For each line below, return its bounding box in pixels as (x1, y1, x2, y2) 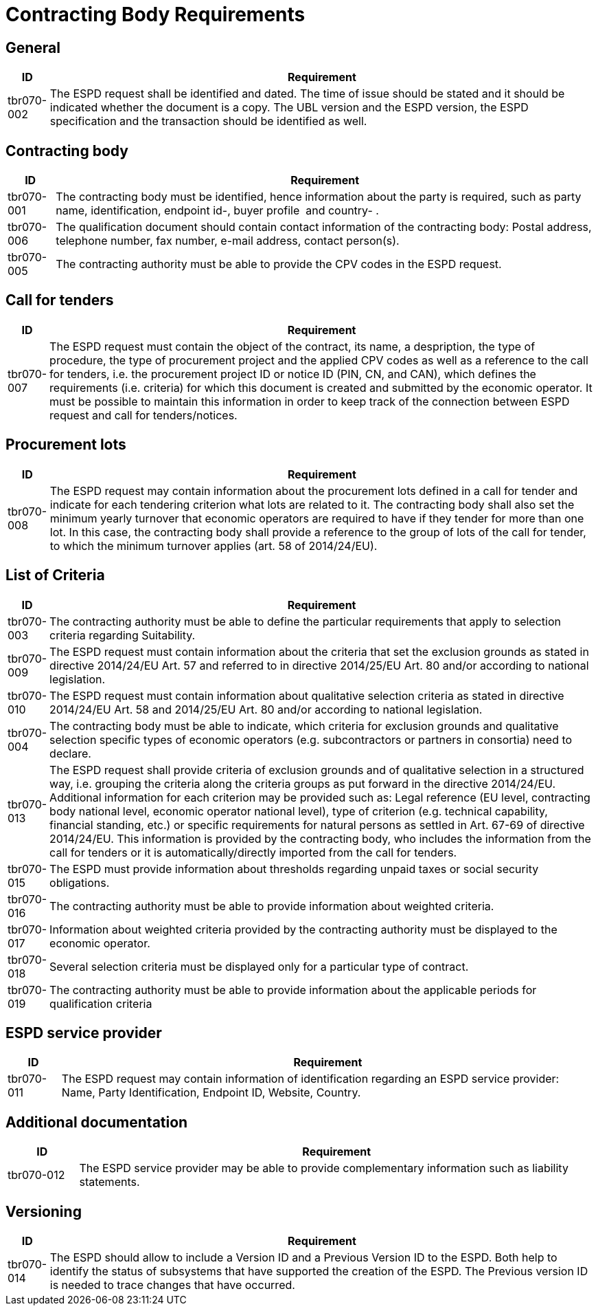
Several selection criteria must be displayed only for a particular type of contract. (49, 959, 469, 973)
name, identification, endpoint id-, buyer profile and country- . (56, 203, 379, 218)
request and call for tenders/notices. (49, 408, 238, 422)
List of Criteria (5, 566, 105, 584)
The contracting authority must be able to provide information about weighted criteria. (49, 899, 494, 913)
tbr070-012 (8, 1168, 65, 1182)
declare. (49, 746, 91, 760)
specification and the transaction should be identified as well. (49, 114, 367, 129)
